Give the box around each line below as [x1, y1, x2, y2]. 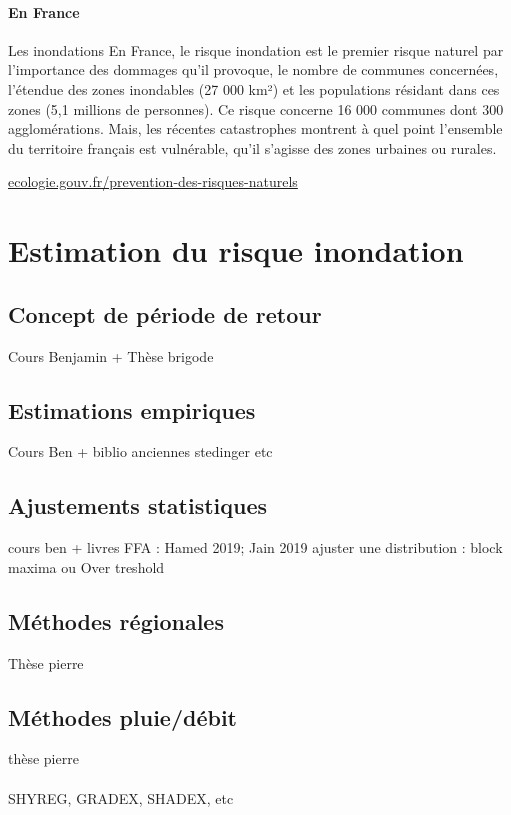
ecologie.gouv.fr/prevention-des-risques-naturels [8, 171, 298, 192]
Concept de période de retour [8, 298, 322, 329]
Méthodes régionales [8, 605, 224, 636]
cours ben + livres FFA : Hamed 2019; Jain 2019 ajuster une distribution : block [8, 537, 503, 558]
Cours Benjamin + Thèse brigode [8, 345, 214, 366]
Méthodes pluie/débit [8, 701, 237, 732]
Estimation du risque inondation [8, 230, 464, 271]
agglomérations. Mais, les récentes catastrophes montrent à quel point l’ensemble [8, 118, 503, 139]
